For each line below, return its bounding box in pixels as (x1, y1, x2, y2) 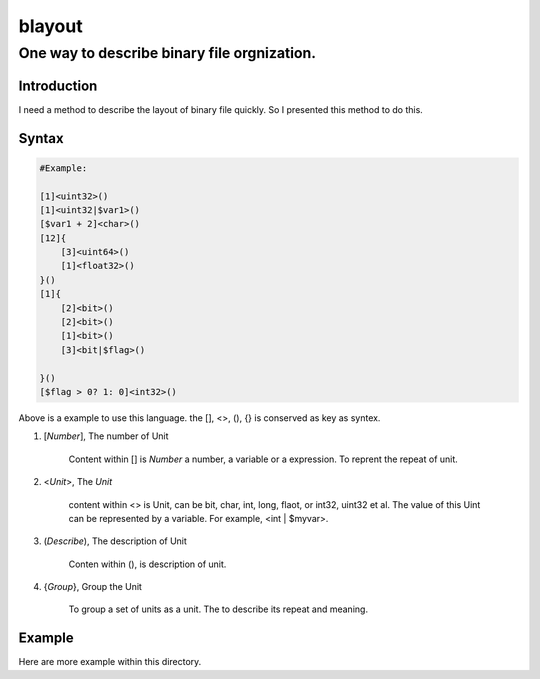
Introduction (18, 77, 98, 94)
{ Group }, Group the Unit (43, 581, 142, 593)
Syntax (18, 130, 64, 147)
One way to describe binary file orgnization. (18, 44, 317, 62)
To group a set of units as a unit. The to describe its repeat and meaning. (68, 603, 369, 615)
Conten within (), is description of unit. (68, 558, 227, 570)
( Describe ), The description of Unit (43, 535, 187, 547)
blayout (18, 15, 84, 37)
